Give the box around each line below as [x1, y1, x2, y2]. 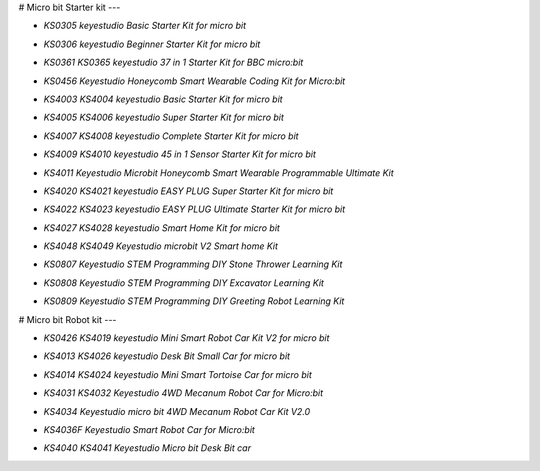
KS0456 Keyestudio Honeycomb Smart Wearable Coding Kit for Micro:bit [43, 75, 346, 87]
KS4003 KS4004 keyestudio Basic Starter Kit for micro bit [43, 93, 284, 105]
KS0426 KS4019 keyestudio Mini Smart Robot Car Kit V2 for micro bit [43, 332, 330, 344]
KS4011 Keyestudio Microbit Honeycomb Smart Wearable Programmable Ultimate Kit [43, 166, 394, 179]
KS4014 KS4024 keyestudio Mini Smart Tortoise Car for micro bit [43, 368, 312, 380]
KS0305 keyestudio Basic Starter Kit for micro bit [43, 20, 247, 32]
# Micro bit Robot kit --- [18, 313, 117, 325]
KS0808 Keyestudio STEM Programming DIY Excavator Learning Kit [43, 276, 325, 289]
